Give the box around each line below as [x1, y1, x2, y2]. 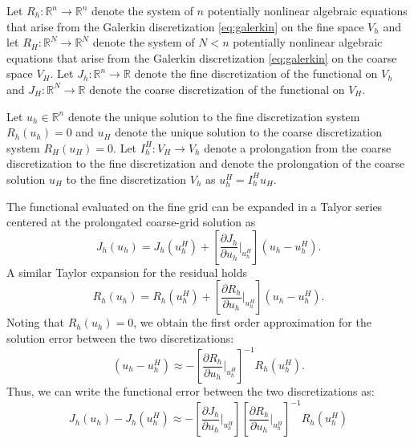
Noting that [6, 314, 64, 331]
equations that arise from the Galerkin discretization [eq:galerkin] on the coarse [6, 49, 397, 66]
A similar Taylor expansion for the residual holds [6, 263, 247, 280]
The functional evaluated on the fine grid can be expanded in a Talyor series [6, 197, 383, 214]
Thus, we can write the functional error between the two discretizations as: [6, 383, 375, 399]
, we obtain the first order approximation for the [133, 314, 371, 331]
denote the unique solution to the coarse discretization [115, 124, 382, 140]
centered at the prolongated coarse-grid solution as [6, 213, 256, 230]
